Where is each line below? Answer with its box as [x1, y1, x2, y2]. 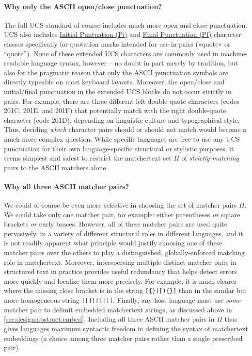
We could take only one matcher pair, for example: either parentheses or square [4, 209, 240, 219]
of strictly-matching [181, 153, 239, 163]
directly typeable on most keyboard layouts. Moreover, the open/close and [4, 77, 225, 87]
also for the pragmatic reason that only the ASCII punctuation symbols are [4, 67, 228, 77]
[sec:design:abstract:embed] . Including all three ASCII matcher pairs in [4, 314, 215, 324]
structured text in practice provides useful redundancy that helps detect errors [4, 266, 237, 276]
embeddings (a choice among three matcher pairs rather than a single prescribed [4, 333, 243, 343]
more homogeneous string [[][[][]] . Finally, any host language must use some [4, 295, 241, 305]
